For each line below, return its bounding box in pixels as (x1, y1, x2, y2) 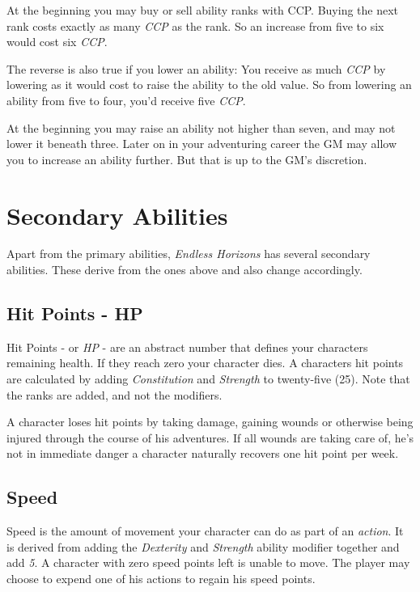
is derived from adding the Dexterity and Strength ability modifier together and (6, 538, 400, 555)
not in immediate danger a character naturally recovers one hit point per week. (6, 445, 399, 462)
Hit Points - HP (6, 301, 143, 326)
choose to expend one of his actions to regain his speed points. (6, 570, 316, 586)
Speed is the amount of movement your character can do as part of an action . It (6, 522, 404, 539)
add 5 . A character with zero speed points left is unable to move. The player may (6, 554, 410, 571)
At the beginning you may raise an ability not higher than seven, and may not (6, 119, 396, 136)
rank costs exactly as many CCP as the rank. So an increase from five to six (6, 17, 384, 34)
